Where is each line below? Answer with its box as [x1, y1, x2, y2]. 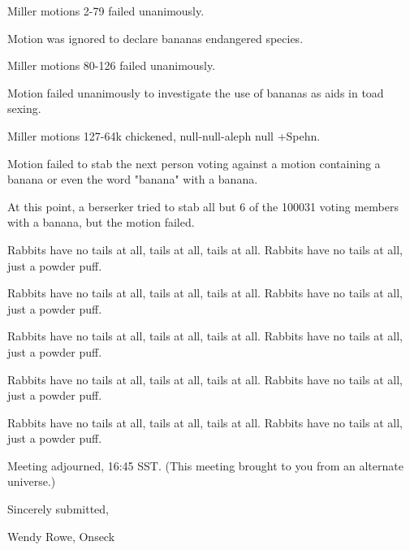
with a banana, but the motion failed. [7, 214, 195, 231]
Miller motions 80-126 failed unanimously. [7, 57, 216, 74]
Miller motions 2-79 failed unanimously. [7, 2, 205, 19]
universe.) [7, 473, 56, 490]
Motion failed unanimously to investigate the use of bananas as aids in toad [7, 84, 384, 101]
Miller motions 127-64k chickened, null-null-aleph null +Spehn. [7, 127, 321, 144]
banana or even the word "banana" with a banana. [7, 171, 258, 188]
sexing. [7, 100, 41, 117]
